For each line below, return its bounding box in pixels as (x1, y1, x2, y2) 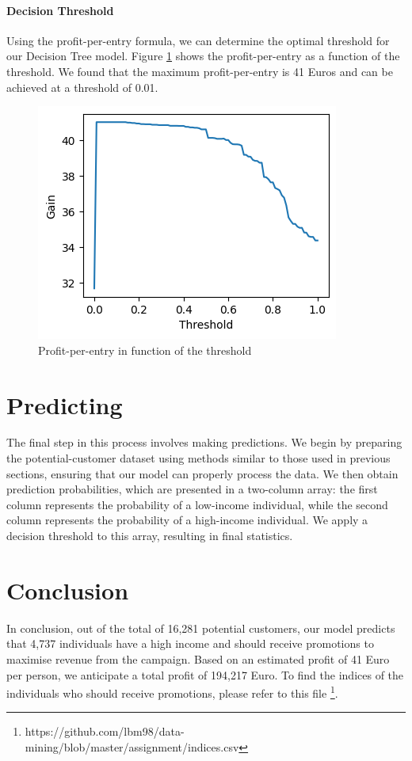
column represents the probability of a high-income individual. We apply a (6, 512, 368, 528)
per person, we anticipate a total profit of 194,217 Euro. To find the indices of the (6, 666, 404, 683)
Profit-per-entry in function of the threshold (38, 341, 252, 358)
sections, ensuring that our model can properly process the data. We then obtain (6, 465, 399, 481)
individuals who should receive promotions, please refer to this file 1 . (6, 683, 338, 701)
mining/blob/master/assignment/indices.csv (25, 738, 239, 755)
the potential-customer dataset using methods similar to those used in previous (6, 450, 391, 466)
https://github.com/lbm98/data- (25, 723, 185, 740)
